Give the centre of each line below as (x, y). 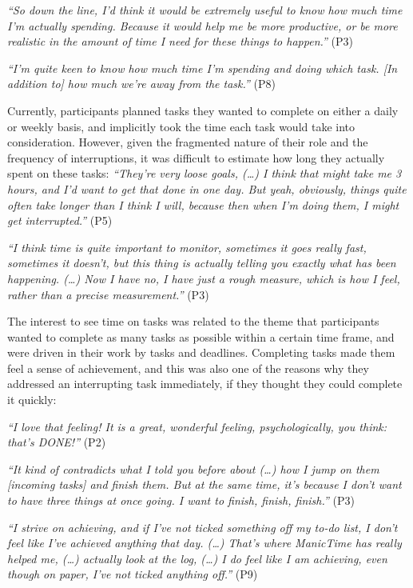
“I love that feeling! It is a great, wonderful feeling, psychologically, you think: (197, 426)
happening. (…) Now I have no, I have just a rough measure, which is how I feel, (204, 278)
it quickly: (32, 400)
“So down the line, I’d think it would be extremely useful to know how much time (205, 10)
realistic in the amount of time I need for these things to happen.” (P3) (180, 41)
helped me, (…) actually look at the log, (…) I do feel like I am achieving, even (197, 558)
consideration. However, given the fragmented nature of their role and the (188, 142)
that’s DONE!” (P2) (57, 442)
